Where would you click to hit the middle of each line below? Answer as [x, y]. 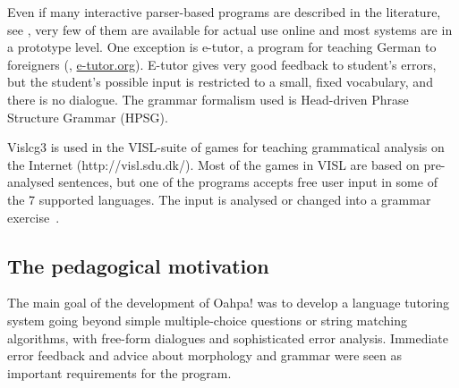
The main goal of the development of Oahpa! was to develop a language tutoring [229, 303]
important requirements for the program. [119, 372]
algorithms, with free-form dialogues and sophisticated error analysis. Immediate [228, 337]
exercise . [34, 217]
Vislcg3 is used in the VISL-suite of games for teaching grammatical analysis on [226, 147]
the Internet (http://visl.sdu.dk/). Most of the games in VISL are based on [213, 164]
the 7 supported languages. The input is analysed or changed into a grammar [219, 199]
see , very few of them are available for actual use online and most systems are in [230, 29]
